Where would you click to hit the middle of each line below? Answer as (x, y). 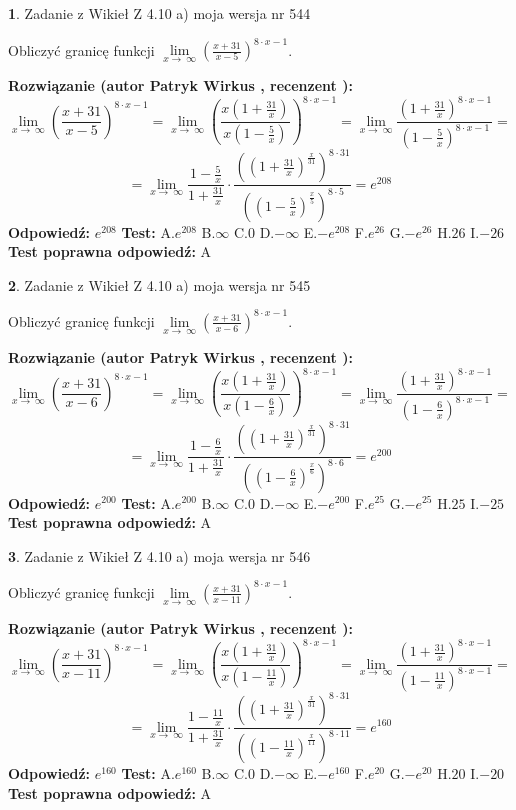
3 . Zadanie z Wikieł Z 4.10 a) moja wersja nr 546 (159, 555)
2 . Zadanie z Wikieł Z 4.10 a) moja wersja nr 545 (159, 284)
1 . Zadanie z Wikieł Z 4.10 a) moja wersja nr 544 (159, 13)
